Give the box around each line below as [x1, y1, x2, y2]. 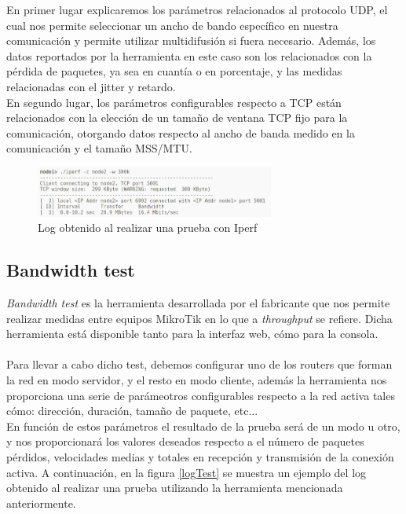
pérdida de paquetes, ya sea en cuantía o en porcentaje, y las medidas [6, 63, 342, 79]
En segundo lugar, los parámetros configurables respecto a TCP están [6, 94, 342, 110]
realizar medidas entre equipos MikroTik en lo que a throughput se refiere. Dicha [6, 310, 393, 326]
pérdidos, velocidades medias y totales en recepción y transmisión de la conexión [6, 448, 394, 464]
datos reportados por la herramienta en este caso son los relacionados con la [6, 47, 372, 64]
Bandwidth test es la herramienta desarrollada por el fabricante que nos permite [6, 295, 390, 311]
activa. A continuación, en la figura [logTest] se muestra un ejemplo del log [6, 464, 367, 480]
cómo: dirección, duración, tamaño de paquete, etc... [6, 402, 258, 419]
